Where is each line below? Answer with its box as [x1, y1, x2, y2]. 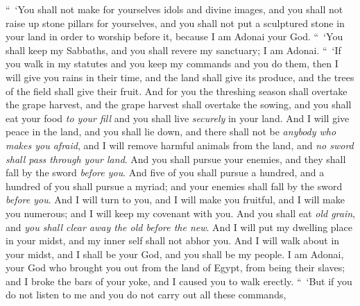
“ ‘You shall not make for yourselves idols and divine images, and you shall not [6, 2, 343, 16]
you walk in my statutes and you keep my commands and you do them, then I [6, 56, 338, 71]
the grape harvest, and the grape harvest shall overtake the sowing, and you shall [6, 97, 352, 112]
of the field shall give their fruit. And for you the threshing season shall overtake [6, 83, 348, 98]
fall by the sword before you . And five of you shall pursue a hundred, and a [6, 165, 325, 180]
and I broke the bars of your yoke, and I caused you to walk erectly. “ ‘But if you [6, 273, 352, 288]
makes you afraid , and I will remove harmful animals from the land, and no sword [6, 137, 354, 152]
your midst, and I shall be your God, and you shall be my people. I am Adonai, [6, 246, 344, 261]
